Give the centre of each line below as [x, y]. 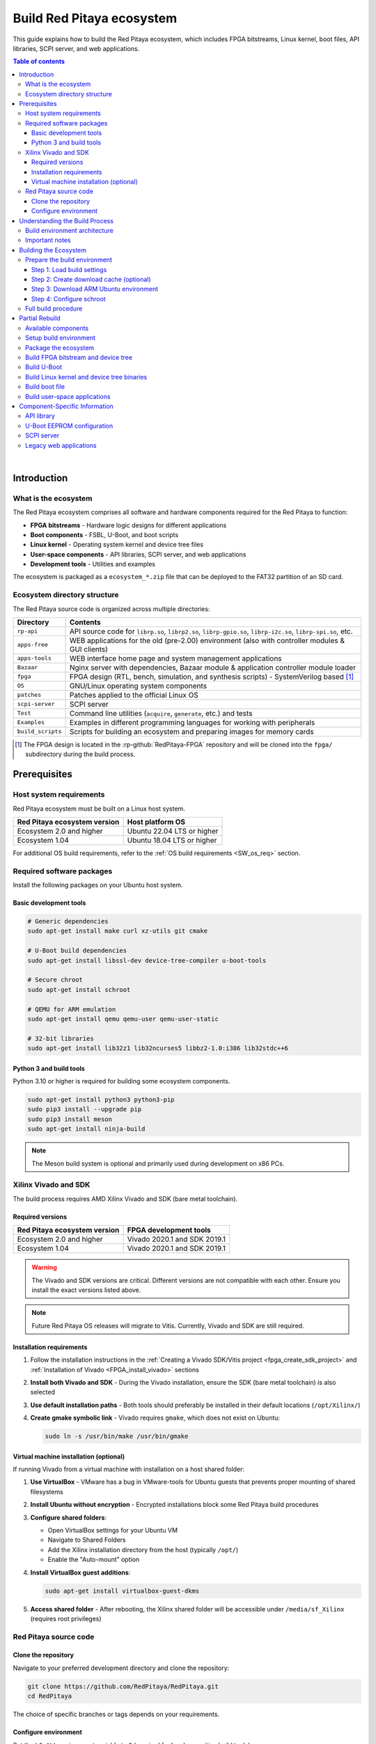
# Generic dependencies [68, 922]
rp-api [28, 631]
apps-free [33, 645]
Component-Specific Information [66, 406]
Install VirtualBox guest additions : [80, 1572]
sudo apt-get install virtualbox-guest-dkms [122, 1591]
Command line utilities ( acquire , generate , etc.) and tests [161, 713]
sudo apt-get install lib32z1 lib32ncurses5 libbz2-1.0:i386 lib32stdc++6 [158, 1048]
